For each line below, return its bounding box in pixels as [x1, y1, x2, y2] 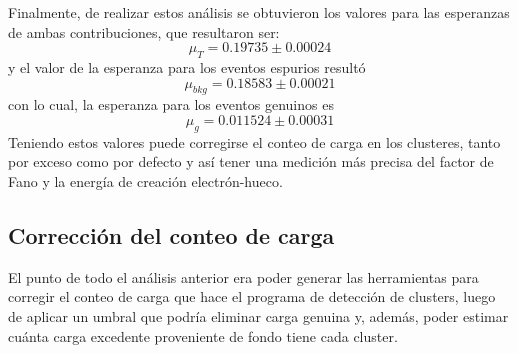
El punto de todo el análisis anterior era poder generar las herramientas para [8, 266, 479, 287]
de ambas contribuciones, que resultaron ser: [8, 21, 280, 42]
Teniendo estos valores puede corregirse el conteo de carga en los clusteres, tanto [8, 131, 501, 152]
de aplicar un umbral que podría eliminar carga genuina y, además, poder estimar [8, 305, 509, 326]
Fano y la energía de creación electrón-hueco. [8, 170, 283, 191]
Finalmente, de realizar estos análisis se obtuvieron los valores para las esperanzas [8, 2, 510, 22]
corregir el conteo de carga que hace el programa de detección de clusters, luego [8, 286, 496, 307]
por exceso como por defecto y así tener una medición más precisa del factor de [8, 151, 494, 172]
